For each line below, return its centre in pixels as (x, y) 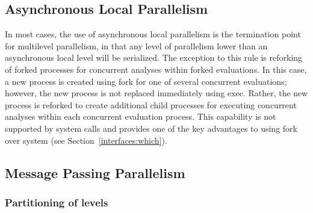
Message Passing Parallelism (95, 172)
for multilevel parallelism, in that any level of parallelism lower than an (136, 45)
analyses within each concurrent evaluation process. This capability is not (141, 116)
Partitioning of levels (57, 202)
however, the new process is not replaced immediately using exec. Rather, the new (156, 93)
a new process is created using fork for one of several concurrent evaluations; (146, 81)
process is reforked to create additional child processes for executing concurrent (151, 104)
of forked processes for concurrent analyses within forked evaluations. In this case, (156, 69)
